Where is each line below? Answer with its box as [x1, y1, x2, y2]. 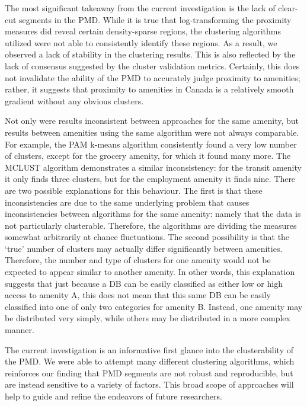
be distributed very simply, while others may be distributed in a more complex [5, 312, 290, 324]
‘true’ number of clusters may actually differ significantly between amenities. [5, 242, 283, 254]
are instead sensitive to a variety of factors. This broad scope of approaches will [5, 378, 294, 391]
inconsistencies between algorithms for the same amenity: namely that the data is [5, 207, 301, 220]
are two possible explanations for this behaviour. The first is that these [5, 184, 263, 196]
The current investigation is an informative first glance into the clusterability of [5, 343, 294, 356]
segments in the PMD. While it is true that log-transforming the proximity [19, 13, 292, 25]
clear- [278, 2, 298, 14]
